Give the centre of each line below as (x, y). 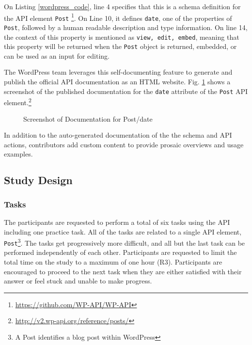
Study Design (38, 180)
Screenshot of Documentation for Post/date (88, 118)
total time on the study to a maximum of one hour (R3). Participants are (113, 262)
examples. (18, 154)
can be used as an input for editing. (57, 55)
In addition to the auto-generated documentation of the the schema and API (118, 135)
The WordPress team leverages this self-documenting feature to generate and (118, 72)
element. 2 (18, 102)
